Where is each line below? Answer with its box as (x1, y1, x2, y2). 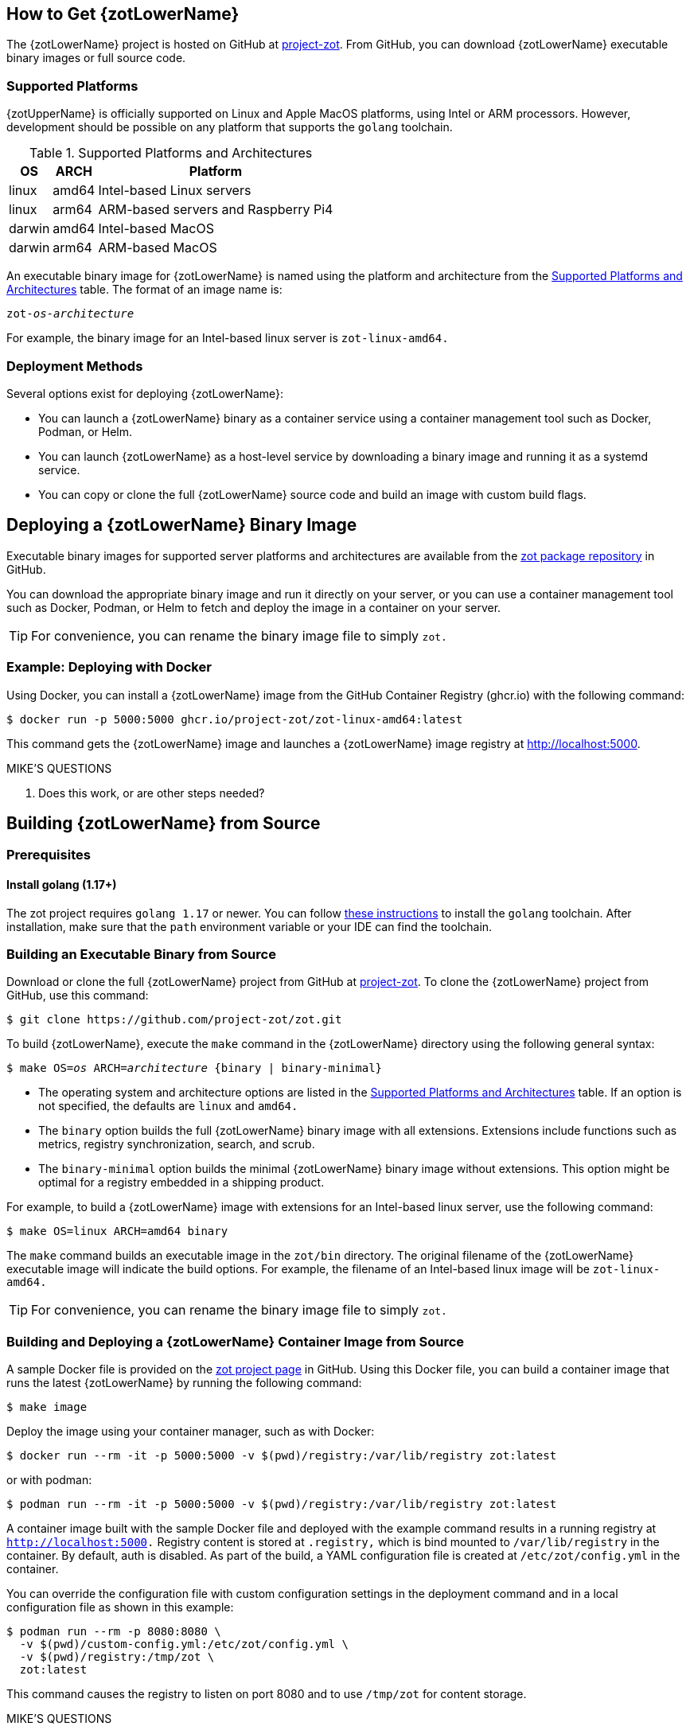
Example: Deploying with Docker (6, 659, 212, 676)
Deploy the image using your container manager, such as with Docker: (6, 1424, 375, 1439)
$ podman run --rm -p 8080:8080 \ (6, 1625, 221, 1638)
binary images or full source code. (6, 51, 186, 65)
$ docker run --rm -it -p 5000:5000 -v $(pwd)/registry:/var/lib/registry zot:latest (6, 1449, 557, 1463)
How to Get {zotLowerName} (6, 4, 240, 24)
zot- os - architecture (6, 307, 134, 321)
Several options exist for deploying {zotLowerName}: (6, 386, 284, 400)
